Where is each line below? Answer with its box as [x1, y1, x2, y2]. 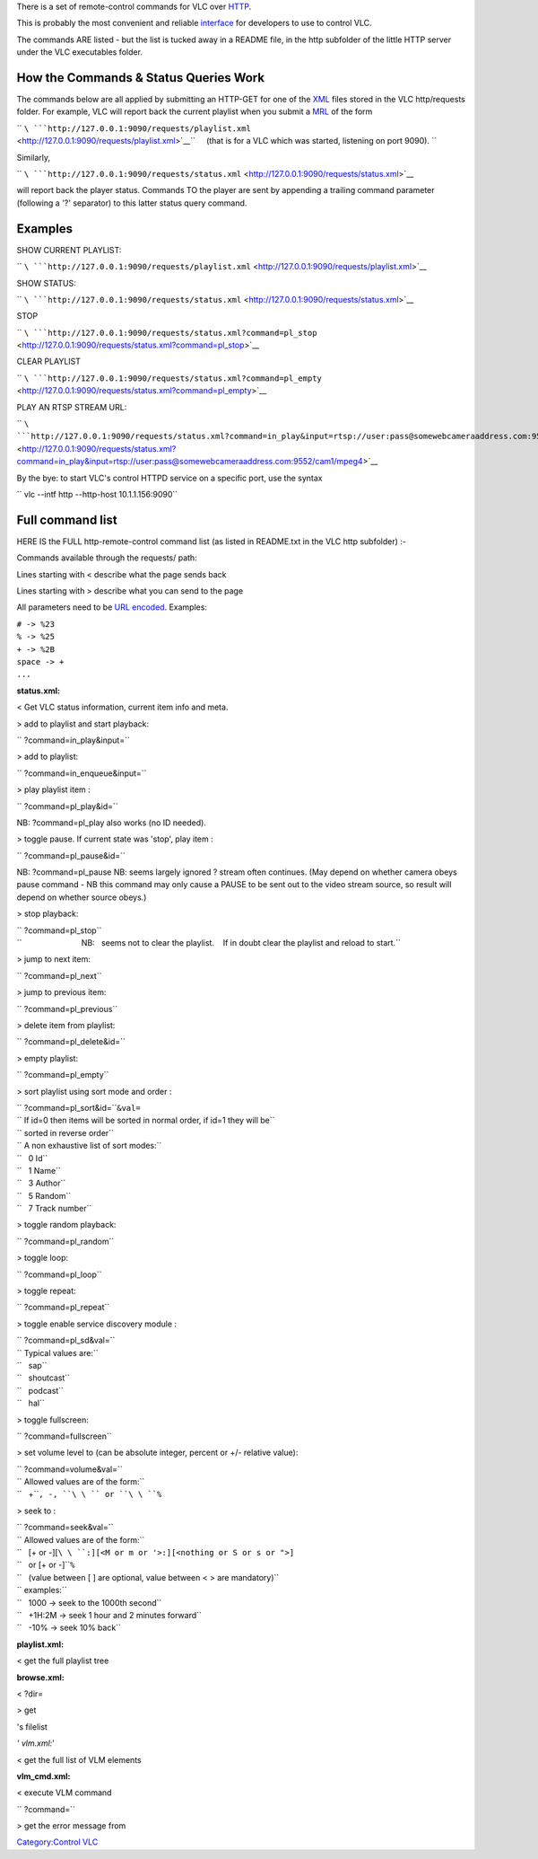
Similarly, [16, 152, 51, 163]
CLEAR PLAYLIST [16, 356, 81, 367]
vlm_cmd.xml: [16, 1770, 71, 1782]
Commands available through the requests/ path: [16, 552, 197, 563]
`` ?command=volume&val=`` [16, 1464, 123, 1475]
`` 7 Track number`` [16, 1203, 92, 1214]
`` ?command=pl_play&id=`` [16, 800, 118, 812]
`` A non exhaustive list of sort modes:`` [16, 1141, 162, 1151]
